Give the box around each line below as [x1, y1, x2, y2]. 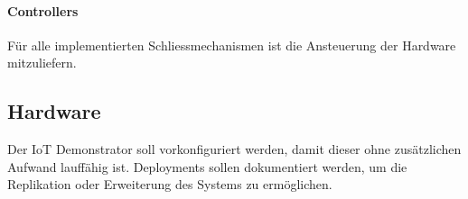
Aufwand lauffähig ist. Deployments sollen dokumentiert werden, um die [7, 157, 407, 176]
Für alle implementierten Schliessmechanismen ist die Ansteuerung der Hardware [7, 35, 456, 54]
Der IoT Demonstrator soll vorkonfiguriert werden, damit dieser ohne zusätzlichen [7, 140, 462, 158]
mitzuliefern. [7, 53, 77, 72]
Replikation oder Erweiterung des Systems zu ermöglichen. [7, 175, 332, 194]
